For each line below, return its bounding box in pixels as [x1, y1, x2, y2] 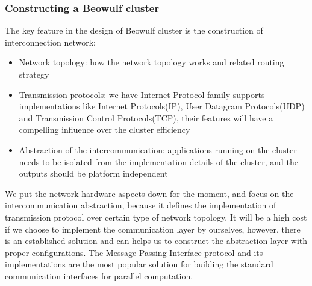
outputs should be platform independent [19, 167, 168, 180]
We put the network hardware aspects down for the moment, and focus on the [5, 187, 294, 199]
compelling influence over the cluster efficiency [19, 123, 190, 136]
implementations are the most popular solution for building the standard [5, 258, 273, 270]
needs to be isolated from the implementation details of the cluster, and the [19, 155, 298, 168]
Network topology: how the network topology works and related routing [19, 56, 284, 68]
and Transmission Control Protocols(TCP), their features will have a [19, 111, 273, 124]
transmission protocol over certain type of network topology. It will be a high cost [5, 210, 307, 223]
